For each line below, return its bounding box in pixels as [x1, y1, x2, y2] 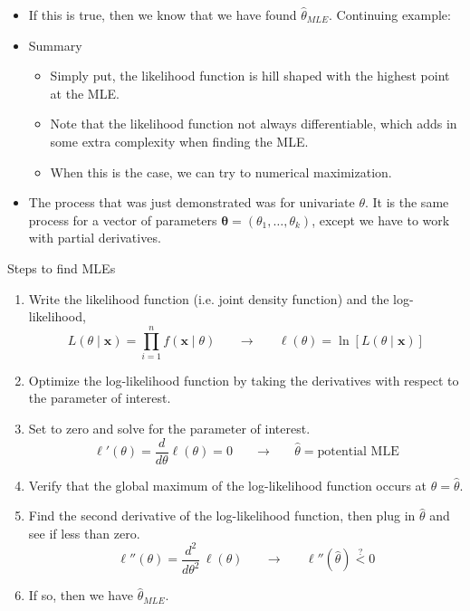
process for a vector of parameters [28, 210, 217, 229]
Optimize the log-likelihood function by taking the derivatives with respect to [28, 370, 459, 389]
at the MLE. [50, 83, 120, 102]
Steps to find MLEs [7, 258, 116, 277]
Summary [28, 35, 82, 54]
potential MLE [317, 445, 399, 459]
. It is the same [364, 193, 449, 212]
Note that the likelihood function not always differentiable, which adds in [50, 114, 457, 133]
